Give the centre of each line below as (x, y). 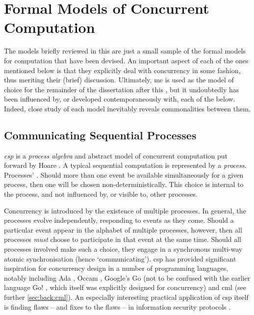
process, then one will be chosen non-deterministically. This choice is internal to (124, 184)
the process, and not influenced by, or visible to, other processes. (101, 194)
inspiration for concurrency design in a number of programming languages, (116, 268)
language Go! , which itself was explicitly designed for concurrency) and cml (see (125, 287)
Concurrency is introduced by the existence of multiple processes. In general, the (125, 210)
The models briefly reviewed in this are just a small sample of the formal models (125, 51)
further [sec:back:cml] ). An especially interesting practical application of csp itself (126, 297)
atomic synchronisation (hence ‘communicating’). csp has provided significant (120, 258)
